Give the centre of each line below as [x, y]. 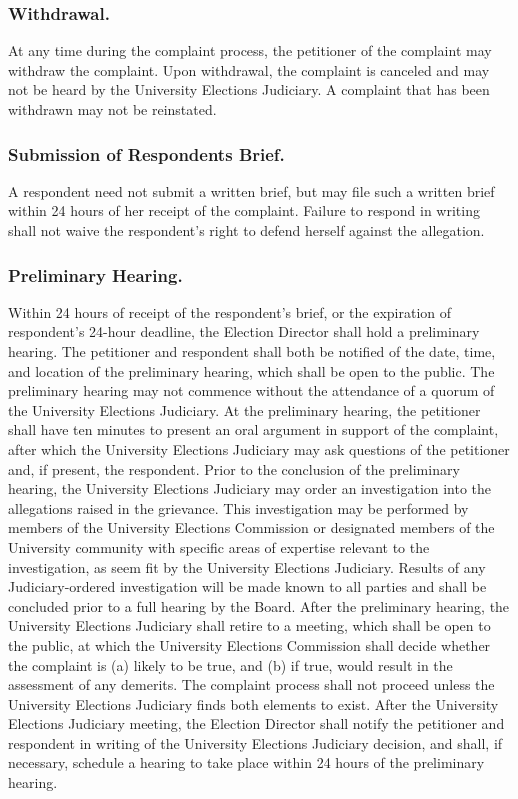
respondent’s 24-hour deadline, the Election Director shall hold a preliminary [244, 331]
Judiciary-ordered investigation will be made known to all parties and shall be [247, 586]
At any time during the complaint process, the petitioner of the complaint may [250, 50]
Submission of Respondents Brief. [146, 153]
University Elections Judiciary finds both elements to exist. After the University [253, 703]
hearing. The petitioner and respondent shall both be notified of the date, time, [252, 351]
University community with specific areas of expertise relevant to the [219, 546]
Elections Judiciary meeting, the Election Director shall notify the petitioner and [256, 723]
